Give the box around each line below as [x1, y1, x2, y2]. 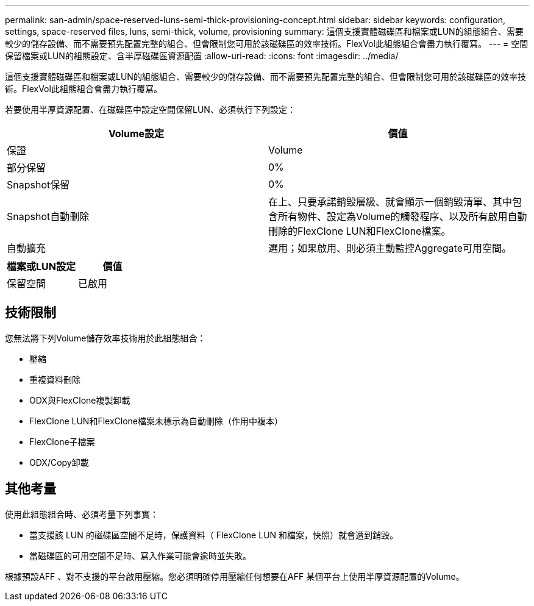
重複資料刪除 [29, 374, 80, 385]
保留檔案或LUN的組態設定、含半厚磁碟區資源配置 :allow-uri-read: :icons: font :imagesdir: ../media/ [5, 51, 399, 61]
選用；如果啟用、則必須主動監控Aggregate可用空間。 [268, 242, 511, 254]
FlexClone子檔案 [29, 436, 95, 447]
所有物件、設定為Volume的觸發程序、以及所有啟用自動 [278, 210, 527, 223]
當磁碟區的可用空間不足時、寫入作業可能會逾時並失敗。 [29, 550, 251, 561]
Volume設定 [108, 127, 165, 140]
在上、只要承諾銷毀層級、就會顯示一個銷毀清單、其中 [268, 196, 513, 208]
